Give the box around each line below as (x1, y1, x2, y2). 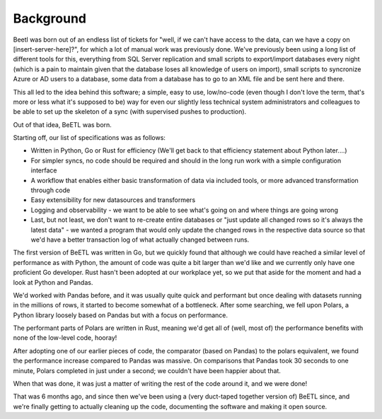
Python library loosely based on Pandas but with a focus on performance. (13, 311, 228, 319)
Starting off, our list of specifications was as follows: (13, 134, 166, 142)
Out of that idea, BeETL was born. (13, 120, 112, 129)
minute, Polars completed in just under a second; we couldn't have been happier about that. (13, 366, 281, 374)
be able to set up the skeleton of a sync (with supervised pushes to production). (13, 107, 247, 116)
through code (30, 186, 71, 194)
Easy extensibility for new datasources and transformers (30, 196, 196, 204)
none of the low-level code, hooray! (13, 334, 117, 342)
